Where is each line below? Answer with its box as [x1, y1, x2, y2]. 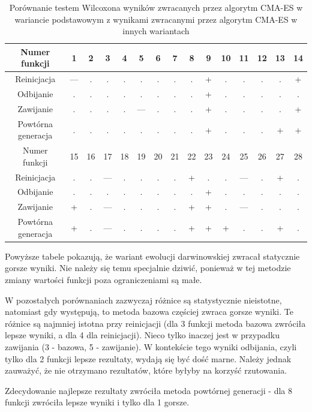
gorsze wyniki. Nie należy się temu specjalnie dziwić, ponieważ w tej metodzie [5, 261, 291, 274]
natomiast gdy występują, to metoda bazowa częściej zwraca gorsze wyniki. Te [5, 305, 293, 318]
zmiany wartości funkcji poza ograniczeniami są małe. [5, 273, 202, 286]
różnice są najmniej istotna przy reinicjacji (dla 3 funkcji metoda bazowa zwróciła [5, 317, 306, 329]
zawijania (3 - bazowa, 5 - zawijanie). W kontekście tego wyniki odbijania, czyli [5, 341, 297, 353]
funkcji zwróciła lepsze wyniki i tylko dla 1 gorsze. [5, 396, 190, 408]
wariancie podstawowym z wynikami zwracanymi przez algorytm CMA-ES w [14, 13, 298, 25]
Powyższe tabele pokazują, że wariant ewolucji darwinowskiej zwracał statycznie [5, 249, 300, 262]
